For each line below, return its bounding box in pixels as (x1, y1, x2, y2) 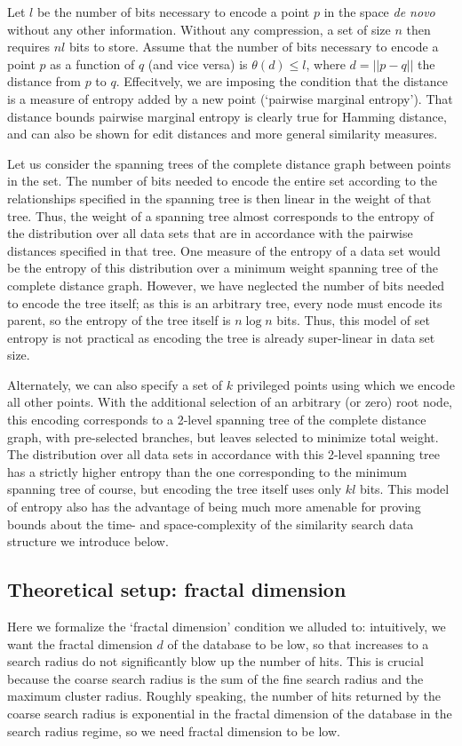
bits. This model (359, 480, 450, 498)
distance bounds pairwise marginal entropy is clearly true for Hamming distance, (7, 107, 447, 125)
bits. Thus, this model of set (276, 311, 430, 329)
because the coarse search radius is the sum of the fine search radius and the (7, 669, 424, 687)
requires (7, 37, 50, 56)
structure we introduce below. (7, 532, 169, 551)
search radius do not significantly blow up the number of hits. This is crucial (7, 652, 424, 671)
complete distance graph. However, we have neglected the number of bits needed (7, 275, 445, 294)
